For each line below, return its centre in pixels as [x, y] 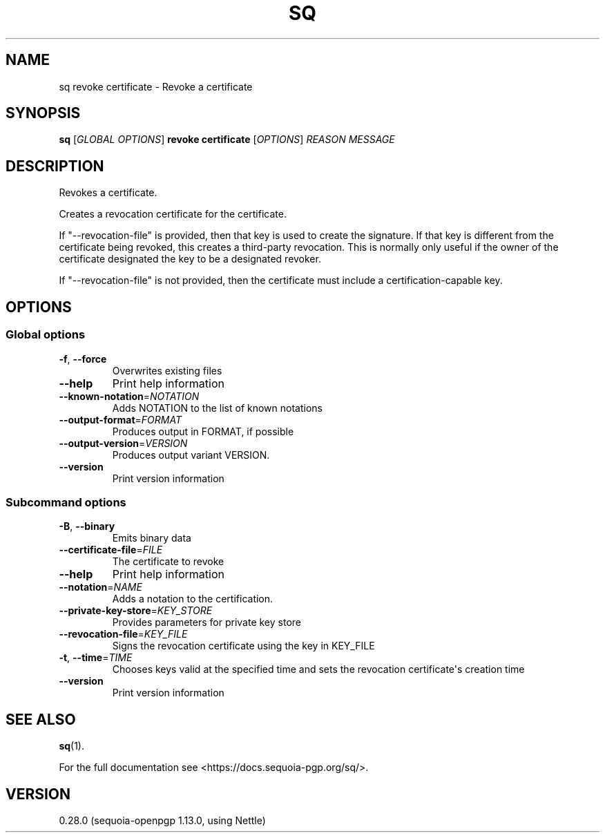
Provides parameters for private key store [207, 622]
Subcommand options [66, 502]
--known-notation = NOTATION [129, 396]
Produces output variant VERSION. [191, 455]
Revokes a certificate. [108, 193]
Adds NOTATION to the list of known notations [217, 408]
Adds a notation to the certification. [193, 599]
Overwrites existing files [167, 370]
